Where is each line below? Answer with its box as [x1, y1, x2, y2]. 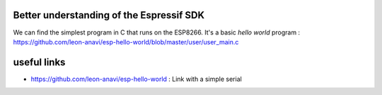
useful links [13, 56, 66, 68]
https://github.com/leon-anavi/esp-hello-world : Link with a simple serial [30, 75, 242, 83]
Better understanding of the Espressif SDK [13, 9, 205, 21]
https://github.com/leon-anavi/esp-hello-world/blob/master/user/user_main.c [13, 37, 239, 46]
